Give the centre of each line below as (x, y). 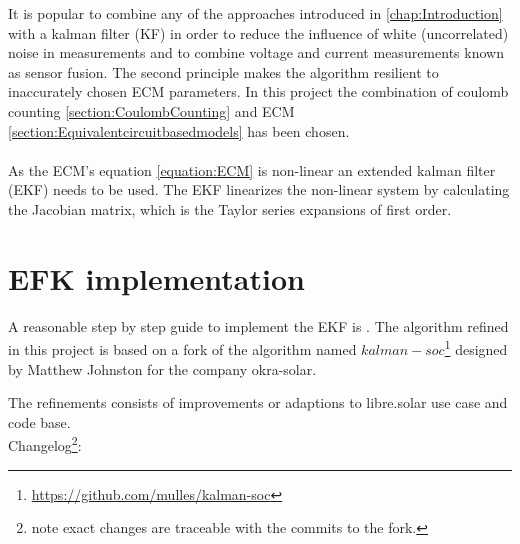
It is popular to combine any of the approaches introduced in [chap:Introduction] (255, 13)
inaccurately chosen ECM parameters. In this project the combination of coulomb (258, 91)
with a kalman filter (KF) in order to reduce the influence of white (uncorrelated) (258, 32)
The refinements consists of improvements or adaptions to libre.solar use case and (258, 402)
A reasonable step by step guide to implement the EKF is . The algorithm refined (258, 325)
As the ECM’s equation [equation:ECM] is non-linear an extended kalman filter (252, 169)
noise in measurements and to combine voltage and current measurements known (256, 52)
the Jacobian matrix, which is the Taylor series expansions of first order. (230, 208)
